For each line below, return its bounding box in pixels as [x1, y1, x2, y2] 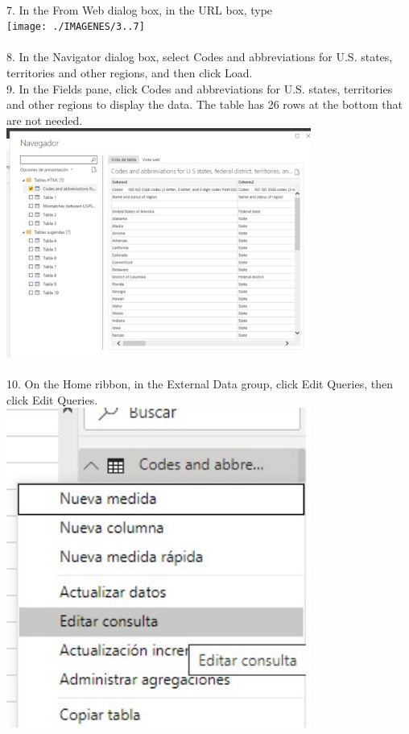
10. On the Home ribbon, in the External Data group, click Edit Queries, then [6, 375, 393, 392]
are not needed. [6, 111, 83, 128]
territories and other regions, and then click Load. [6, 64, 253, 81]
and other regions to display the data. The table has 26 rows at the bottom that [6, 96, 403, 113]
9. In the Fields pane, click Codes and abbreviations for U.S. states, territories [6, 80, 393, 97]
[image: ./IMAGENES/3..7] [6, 21, 145, 33]
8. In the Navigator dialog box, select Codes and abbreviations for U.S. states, [6, 48, 393, 65]
